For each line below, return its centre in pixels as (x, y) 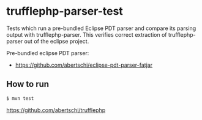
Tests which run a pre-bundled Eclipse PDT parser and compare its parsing (101, 28)
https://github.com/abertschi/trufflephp (56, 110)
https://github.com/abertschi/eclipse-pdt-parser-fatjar (84, 65)
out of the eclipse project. (57, 41)
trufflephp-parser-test (65, 11)
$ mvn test (20, 98)
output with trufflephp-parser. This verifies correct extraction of (87, 34)
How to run (28, 84)
